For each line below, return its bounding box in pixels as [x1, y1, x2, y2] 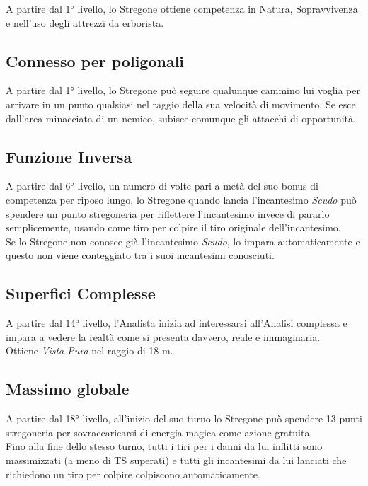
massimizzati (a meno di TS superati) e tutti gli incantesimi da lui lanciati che [6, 452, 347, 467]
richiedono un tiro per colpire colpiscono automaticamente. [6, 466, 260, 481]
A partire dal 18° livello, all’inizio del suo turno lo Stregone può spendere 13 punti [6, 411, 362, 426]
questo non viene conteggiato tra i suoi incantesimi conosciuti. [6, 248, 275, 262]
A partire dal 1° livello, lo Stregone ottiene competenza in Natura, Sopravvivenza [6, 1, 358, 16]
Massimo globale [6, 378, 130, 400]
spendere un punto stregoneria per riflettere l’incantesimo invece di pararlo [6, 206, 330, 221]
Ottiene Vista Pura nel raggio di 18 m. [6, 343, 173, 358]
